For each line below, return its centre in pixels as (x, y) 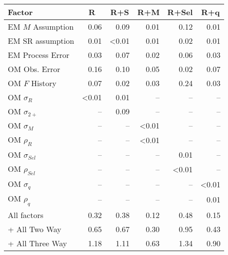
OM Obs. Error (34, 69)
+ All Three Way (38, 243)
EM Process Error (39, 55)
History (44, 83)
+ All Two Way (35, 229)
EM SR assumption (41, 41)
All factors (26, 215)
